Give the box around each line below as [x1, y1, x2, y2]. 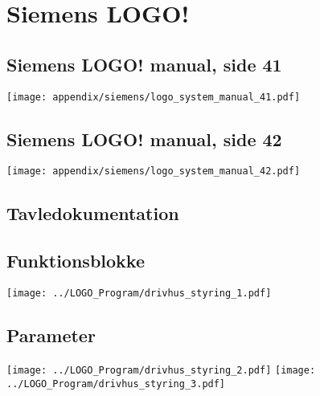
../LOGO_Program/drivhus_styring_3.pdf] [6, 378, 226, 390]
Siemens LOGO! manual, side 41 [6, 51, 282, 76]
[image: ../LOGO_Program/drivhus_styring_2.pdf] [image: [6, 364, 316, 376]
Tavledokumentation [6, 201, 179, 226]
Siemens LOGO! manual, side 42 [6, 126, 282, 151]
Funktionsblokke [6, 248, 145, 273]
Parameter [6, 323, 96, 348]
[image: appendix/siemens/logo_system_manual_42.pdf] [6, 165, 301, 178]
